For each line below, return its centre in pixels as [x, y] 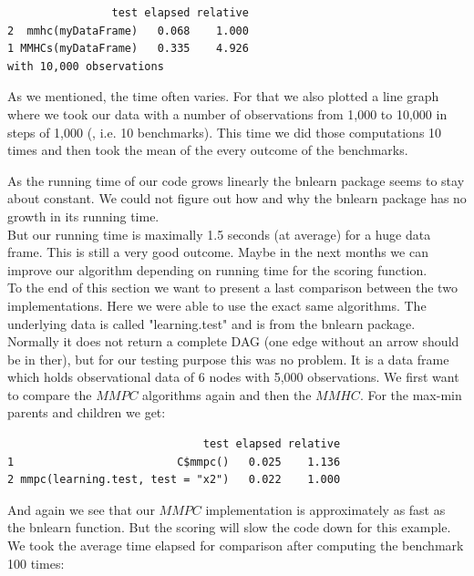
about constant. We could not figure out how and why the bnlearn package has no [237, 198]
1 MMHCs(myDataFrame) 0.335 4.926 [128, 49]
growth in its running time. [83, 216]
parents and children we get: [87, 412]
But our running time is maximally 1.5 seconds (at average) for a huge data [219, 234]
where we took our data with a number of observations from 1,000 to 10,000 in [227, 113]
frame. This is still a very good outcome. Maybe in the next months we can [218, 252]
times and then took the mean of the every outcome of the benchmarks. [208, 150]
